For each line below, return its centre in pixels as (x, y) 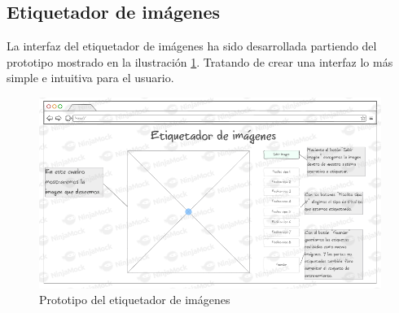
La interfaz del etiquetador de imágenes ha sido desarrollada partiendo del (192, 46)
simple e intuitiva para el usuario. (90, 78)
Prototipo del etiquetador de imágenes (135, 300)
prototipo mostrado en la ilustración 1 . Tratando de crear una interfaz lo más (200, 61)
